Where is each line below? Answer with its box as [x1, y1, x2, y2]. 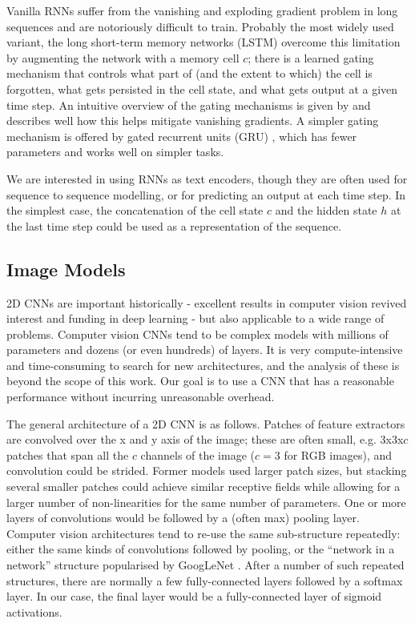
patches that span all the [6, 446, 129, 463]
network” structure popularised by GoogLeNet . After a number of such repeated [6, 557, 405, 573]
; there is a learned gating [248, 49, 374, 66]
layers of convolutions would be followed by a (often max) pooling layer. [6, 509, 360, 526]
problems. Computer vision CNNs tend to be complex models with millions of [6, 325, 389, 342]
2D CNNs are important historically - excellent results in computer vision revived [6, 294, 407, 311]
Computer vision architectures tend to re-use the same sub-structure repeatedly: [6, 525, 401, 541]
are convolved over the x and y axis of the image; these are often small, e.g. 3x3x [6, 431, 404, 448]
